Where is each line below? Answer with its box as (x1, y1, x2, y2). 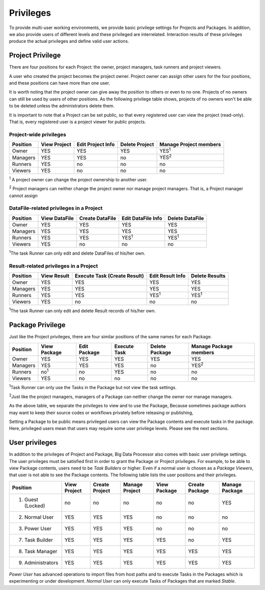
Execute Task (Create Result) (75, 272, 144, 279)
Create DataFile (79, 215, 116, 222)
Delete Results (191, 272, 226, 279)
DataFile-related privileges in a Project (9, 205, 103, 212)
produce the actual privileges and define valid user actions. (9, 38, 130, 44)
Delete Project (120, 141, 154, 148)
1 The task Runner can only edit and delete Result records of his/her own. (9, 307, 156, 314)
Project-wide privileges (9, 131, 66, 138)
